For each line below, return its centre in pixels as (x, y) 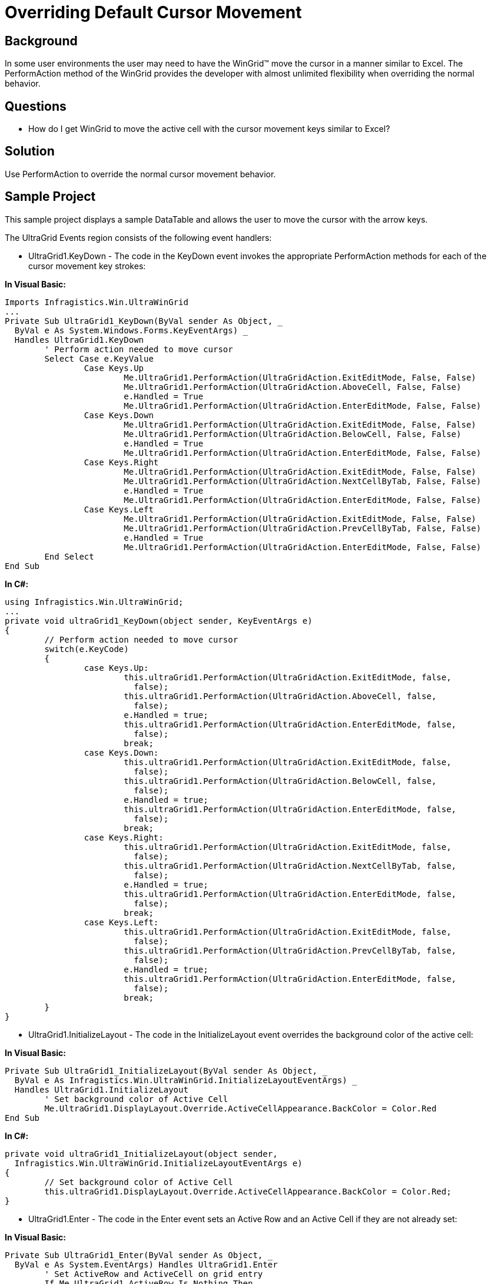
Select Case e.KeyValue (99, 358)
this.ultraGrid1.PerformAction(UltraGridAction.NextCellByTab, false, (290, 866)
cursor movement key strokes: (87, 266)
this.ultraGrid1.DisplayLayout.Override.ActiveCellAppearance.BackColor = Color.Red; (248, 1191)
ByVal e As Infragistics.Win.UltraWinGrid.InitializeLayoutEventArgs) (181, 1080)
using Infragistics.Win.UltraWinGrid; (94, 602)
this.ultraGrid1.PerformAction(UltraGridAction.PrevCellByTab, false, (290, 950)
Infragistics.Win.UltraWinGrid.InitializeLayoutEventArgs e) (158, 1163)
